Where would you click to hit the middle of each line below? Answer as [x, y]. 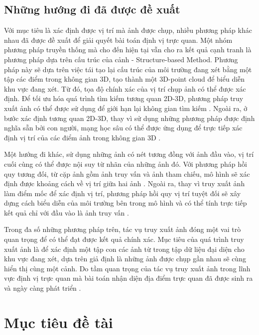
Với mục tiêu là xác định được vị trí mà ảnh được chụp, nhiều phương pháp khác [128, 30]
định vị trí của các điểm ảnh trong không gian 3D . [82, 137]
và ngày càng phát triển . [43, 288]
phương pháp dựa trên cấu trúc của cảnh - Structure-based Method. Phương [121, 59]
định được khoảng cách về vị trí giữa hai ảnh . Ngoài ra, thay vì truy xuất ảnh [125, 183]
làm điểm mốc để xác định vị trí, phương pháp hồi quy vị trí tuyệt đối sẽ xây [123, 193]
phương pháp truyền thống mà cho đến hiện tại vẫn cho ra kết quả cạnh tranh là [128, 50]
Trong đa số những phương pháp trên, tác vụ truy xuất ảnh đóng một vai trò [123, 229]
